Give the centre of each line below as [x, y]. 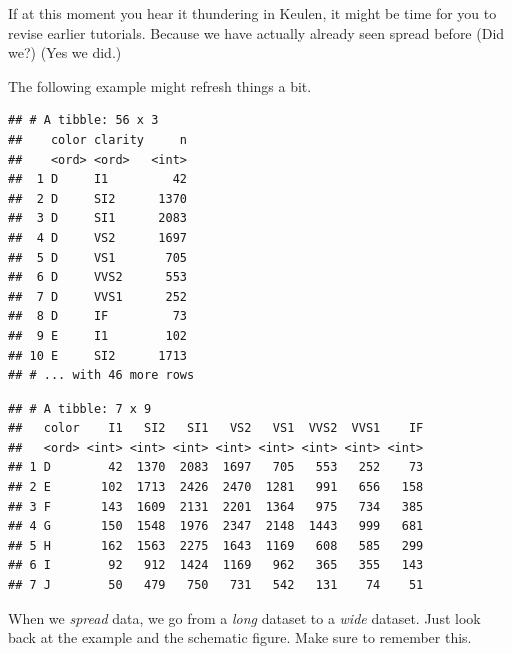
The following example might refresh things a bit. [160, 85]
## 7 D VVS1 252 [97, 296]
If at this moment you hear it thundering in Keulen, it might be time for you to [252, 13]
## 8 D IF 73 [97, 316]
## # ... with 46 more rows [101, 375]
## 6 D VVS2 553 [97, 277]
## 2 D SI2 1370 [97, 198]
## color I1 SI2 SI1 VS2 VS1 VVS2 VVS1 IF [216, 428]
